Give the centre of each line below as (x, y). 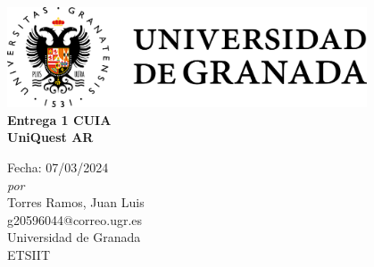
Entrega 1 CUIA (59, 119)
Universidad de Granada (74, 237)
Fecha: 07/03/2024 (58, 167)
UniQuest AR (50, 137)
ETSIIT (29, 254)
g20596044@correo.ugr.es (75, 219)
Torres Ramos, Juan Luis (76, 202)
